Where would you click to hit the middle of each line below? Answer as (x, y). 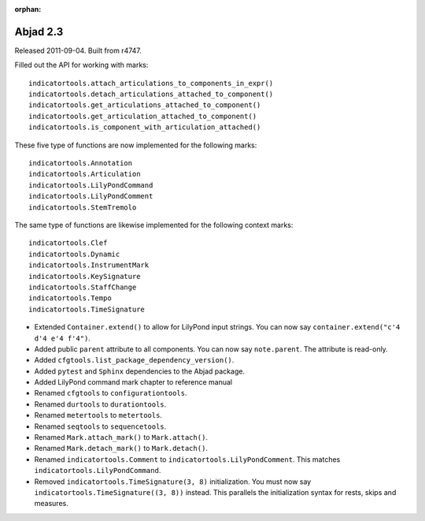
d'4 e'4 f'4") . (62, 338)
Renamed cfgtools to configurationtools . (111, 393)
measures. (51, 504)
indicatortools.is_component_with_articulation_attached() (145, 127)
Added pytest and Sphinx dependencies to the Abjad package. (140, 371)
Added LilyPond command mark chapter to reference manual (133, 382)
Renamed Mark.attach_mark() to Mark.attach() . (121, 437)
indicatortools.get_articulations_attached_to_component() (145, 105)
